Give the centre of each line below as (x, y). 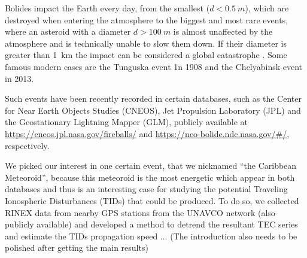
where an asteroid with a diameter (68, 31)
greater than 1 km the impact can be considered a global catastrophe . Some (146, 55)
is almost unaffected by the (223, 31)
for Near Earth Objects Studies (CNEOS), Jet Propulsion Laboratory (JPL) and (153, 110)
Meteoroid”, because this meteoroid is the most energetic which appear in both (150, 177)
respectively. (27, 145)
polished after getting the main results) (77, 248)
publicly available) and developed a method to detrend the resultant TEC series (151, 224)
